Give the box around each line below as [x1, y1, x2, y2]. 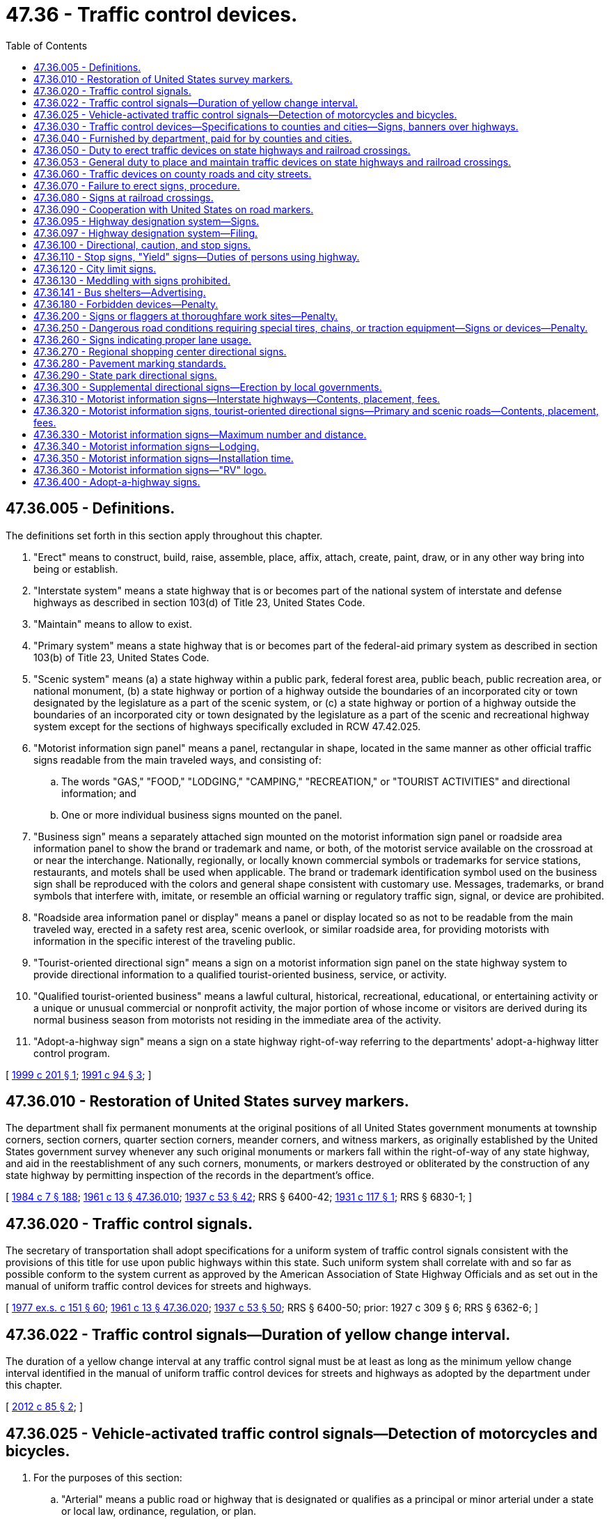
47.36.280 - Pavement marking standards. [33, 357, 226, 369]
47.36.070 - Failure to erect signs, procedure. [33, 179, 240, 192]
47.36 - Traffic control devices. [6, 3, 298, 26]
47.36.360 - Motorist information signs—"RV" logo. [33, 463, 267, 476]
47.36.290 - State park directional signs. [33, 369, 217, 381]
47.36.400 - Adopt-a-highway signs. [33, 475, 200, 488]
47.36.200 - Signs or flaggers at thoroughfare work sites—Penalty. [33, 309, 338, 322]
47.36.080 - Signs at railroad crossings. [33, 191, 214, 203]
